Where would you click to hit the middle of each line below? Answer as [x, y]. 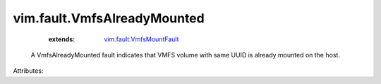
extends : [62, 39]
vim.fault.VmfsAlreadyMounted [109, 18]
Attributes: [28, 71]
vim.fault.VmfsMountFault [141, 39]
